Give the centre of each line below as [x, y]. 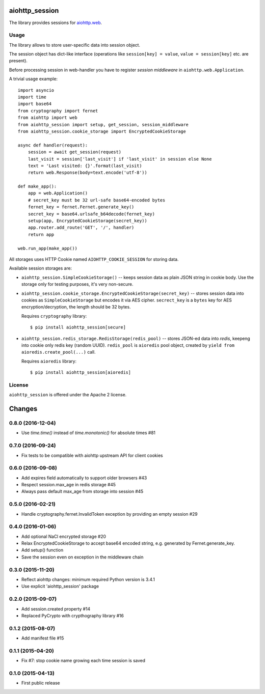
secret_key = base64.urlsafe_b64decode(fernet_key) [91, 214]
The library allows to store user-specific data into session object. [75, 45]
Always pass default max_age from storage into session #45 [82, 492]
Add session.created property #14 [56, 609]
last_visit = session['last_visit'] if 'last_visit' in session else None [120, 159]
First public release [41, 683]
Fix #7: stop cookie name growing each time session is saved [83, 661]
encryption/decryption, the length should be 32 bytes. [76, 307]
